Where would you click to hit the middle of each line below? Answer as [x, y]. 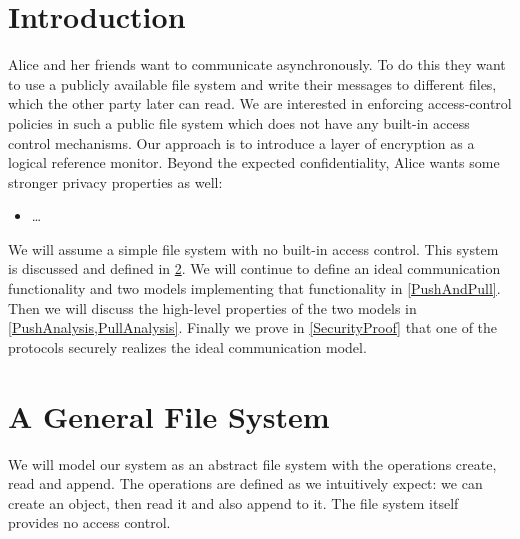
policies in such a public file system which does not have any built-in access [239, 122]
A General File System [169, 415]
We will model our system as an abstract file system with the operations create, [252, 463]
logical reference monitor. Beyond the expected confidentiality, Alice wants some [254, 162]
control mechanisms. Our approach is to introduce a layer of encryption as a [241, 142]
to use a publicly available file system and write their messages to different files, [252, 83]
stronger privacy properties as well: [115, 181]
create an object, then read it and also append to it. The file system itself [233, 502]
